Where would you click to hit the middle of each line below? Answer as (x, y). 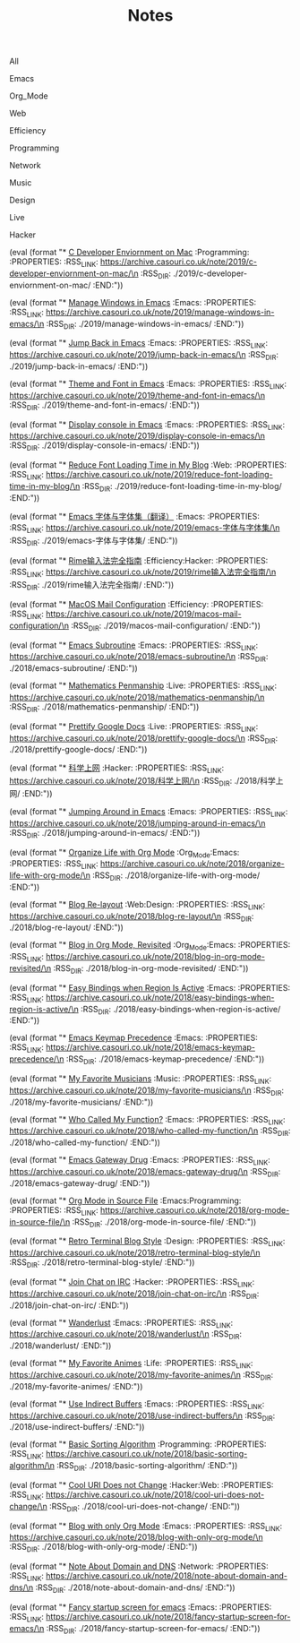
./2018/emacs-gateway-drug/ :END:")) (80, 1183)
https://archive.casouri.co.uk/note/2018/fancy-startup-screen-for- (168, 1616)
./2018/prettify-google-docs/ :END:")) (78, 750)
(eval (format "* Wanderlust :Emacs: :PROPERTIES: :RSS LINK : (121, 1324)
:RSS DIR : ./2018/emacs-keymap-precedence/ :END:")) (165, 1060)
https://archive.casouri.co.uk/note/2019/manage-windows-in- (160, 312)
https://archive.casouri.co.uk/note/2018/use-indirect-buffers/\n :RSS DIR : (142, 1416)
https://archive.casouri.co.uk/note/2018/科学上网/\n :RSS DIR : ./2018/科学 (142, 782)
